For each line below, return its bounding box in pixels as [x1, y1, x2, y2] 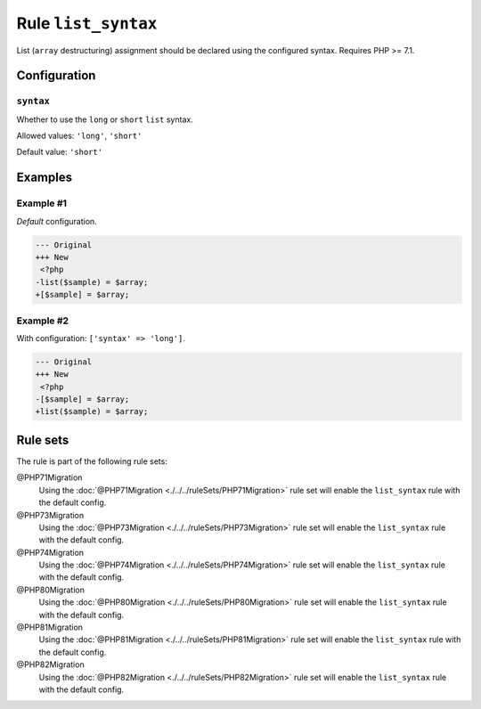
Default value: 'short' [16, 147, 102, 158]
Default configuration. [16, 216, 97, 226]
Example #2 [16, 314, 69, 327]
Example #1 [16, 197, 67, 209]
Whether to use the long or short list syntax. [16, 114, 193, 125]
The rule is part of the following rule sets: [16, 455, 168, 467]
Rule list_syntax [16, 13, 158, 33]
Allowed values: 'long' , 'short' [16, 130, 143, 142]
